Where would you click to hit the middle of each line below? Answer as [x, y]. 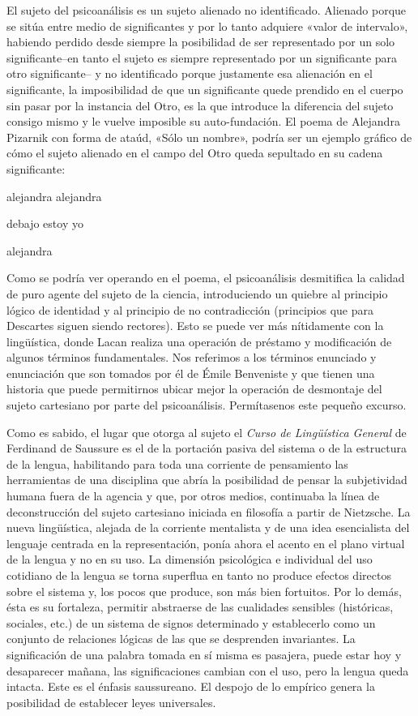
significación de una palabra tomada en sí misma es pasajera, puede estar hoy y [204, 654]
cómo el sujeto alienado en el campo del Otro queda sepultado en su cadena [195, 153]
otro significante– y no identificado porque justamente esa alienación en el [190, 73]
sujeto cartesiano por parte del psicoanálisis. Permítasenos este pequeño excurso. [207, 405]
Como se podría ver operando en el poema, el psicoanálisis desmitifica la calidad [206, 278]
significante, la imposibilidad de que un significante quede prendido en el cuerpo [205, 89]
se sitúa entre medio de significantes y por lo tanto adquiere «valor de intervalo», [207, 26]
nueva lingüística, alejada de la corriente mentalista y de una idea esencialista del [208, 527]
